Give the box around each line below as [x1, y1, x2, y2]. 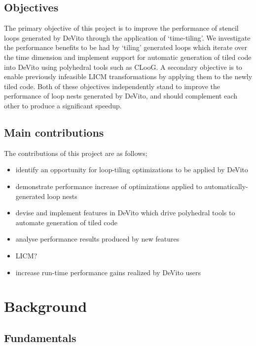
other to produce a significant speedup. [4, 100, 122, 110]
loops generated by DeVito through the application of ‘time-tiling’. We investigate [4, 32, 251, 43]
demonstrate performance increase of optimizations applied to [15, 181, 202, 191]
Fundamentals [4, 330, 76, 345]
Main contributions [4, 124, 104, 140]
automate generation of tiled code [15, 217, 117, 227]
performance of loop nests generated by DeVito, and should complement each [4, 91, 238, 101]
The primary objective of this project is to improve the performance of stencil [4, 23, 239, 33]
